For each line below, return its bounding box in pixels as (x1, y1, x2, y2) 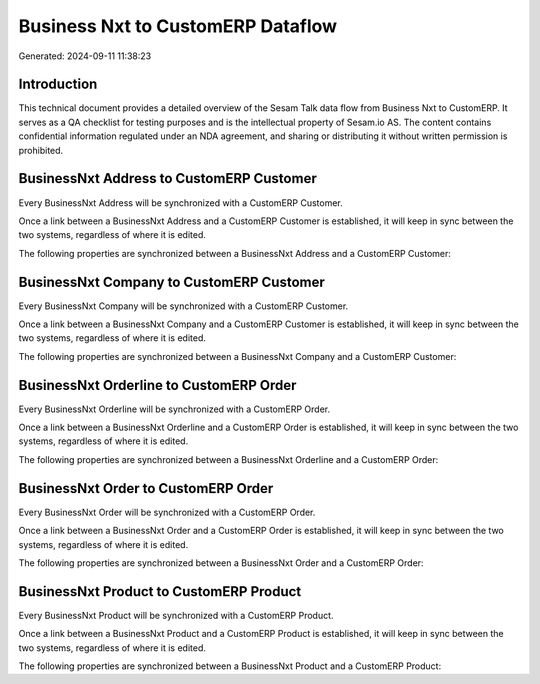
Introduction (18, 76, 98, 93)
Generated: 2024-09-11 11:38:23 (18, 50, 152, 62)
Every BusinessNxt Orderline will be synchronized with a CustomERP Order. (18, 403, 330, 415)
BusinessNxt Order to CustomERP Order (18, 480, 274, 497)
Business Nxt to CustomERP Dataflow (18, 15, 338, 37)
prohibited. (18, 144, 64, 156)
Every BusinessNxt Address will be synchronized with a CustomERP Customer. (18, 196, 344, 209)
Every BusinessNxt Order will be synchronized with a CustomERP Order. (18, 506, 316, 518)
